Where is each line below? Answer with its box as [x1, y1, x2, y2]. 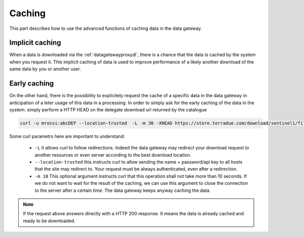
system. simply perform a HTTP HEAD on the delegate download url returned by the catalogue [9, 106, 207, 112]
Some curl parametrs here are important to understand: [9, 133, 125, 139]
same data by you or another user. [9, 66, 81, 72]
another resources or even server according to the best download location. [34, 152, 192, 158]
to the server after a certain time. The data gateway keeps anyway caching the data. [34, 187, 211, 193]
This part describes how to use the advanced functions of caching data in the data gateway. [9, 25, 202, 31]
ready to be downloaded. [23, 218, 75, 224]
